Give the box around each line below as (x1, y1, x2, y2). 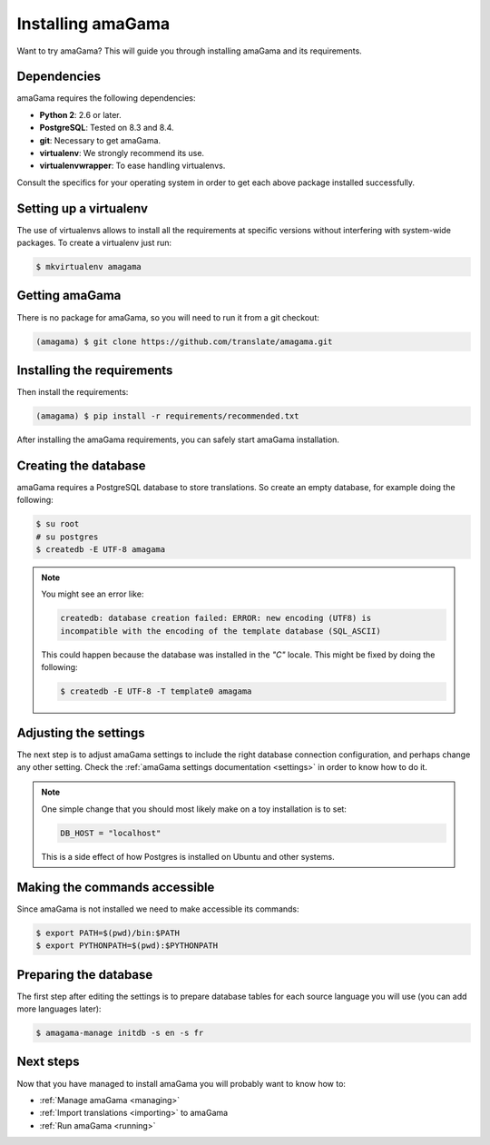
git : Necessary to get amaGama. (39, 134, 162, 145)
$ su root (35, 518, 80, 529)
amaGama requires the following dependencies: (16, 93, 196, 104)
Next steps (16, 1054, 80, 1070)
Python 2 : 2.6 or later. (39, 109, 122, 120)
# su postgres (35, 531, 99, 542)
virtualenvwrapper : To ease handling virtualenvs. (39, 160, 226, 172)
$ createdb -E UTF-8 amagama (35, 545, 166, 555)
